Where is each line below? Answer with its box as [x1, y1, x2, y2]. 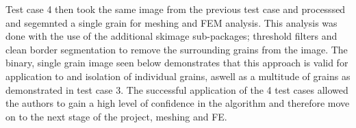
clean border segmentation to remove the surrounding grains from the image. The [5, 42, 348, 56]
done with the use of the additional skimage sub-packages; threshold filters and [5, 29, 338, 43]
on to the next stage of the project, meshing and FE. [5, 109, 227, 123]
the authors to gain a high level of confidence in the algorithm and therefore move [5, 96, 350, 110]
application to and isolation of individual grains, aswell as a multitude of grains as [5, 68, 351, 83]
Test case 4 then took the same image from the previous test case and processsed [5, 2, 346, 16]
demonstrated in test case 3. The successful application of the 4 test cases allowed [5, 82, 348, 97]
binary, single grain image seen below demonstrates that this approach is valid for [5, 55, 348, 70]
